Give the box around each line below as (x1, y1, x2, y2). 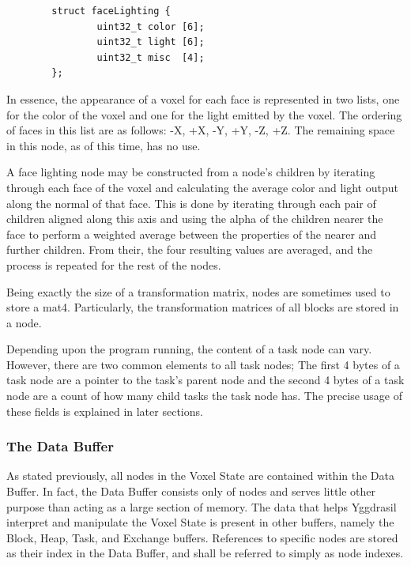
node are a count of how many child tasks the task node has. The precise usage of (6, 387, 402, 404)
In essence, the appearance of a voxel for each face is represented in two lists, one (6, 90, 400, 107)
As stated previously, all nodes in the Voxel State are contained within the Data (6, 467, 394, 484)
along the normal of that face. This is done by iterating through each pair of (6, 194, 376, 211)
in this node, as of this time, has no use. (6, 137, 201, 153)
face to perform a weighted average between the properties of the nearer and (6, 225, 377, 242)
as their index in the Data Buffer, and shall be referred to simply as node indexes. (6, 545, 404, 561)
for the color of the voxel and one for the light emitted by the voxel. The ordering (6, 106, 402, 123)
